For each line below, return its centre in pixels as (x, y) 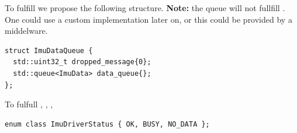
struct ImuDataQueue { (49, 50)
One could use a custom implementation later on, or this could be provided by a (148, 19)
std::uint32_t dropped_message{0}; (82, 62)
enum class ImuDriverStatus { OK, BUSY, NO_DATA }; (107, 124)
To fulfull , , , (29, 104)
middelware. (26, 31)
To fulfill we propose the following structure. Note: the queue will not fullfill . (145, 8)
